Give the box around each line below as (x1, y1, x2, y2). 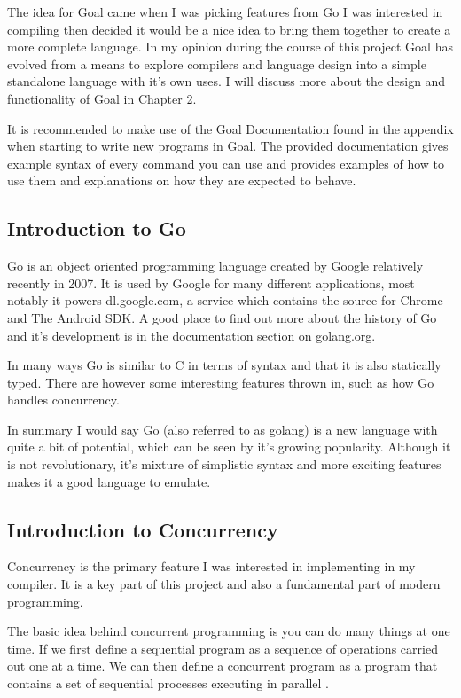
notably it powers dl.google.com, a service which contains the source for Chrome (7, 291, 443, 310)
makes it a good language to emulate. (7, 472, 211, 490)
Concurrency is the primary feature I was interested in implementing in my (7, 557, 416, 576)
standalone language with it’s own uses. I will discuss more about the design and (7, 72, 446, 90)
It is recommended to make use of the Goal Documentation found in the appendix (7, 119, 454, 137)
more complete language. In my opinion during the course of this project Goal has (7, 37, 453, 56)
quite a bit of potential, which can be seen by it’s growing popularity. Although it (7, 437, 451, 456)
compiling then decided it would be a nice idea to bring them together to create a (7, 20, 451, 38)
